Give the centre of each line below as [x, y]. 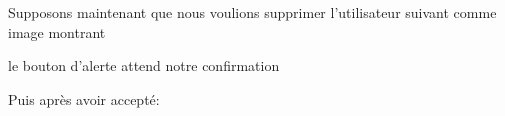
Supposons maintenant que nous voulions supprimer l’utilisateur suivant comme [252, 12]
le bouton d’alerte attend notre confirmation [144, 65]
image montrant [57, 31]
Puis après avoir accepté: [84, 98]
